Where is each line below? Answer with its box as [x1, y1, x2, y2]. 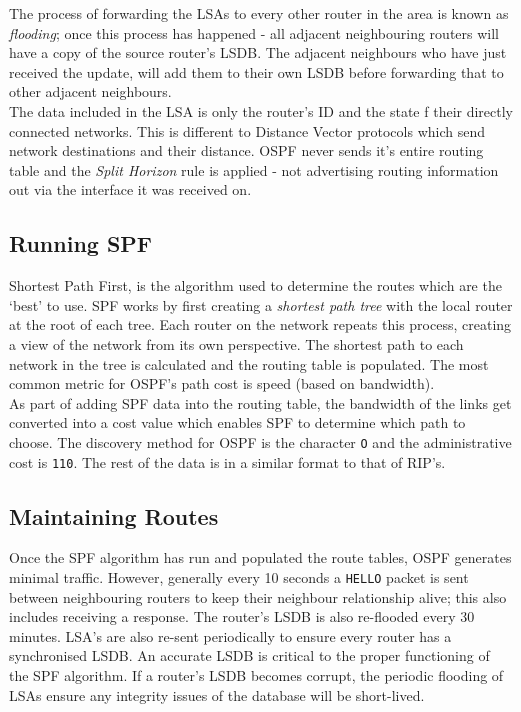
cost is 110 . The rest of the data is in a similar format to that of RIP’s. [9, 451, 446, 472]
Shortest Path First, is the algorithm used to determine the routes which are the [9, 275, 502, 296]
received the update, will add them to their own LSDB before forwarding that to [9, 61, 504, 82]
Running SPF [9, 228, 153, 259]
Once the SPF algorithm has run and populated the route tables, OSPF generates [9, 547, 512, 568]
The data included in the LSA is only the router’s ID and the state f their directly [9, 100, 514, 121]
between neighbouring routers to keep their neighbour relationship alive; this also [9, 586, 507, 607]
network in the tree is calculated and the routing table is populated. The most [9, 353, 489, 374]
